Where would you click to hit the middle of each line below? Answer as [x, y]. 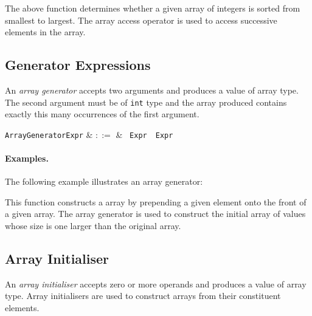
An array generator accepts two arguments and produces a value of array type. [152, 90]
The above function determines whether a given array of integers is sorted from [153, 8]
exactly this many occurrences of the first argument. [102, 114]
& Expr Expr [144, 134]
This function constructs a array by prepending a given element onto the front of [156, 201]
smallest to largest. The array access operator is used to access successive [141, 20]
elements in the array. [45, 32]
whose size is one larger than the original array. [93, 226]
